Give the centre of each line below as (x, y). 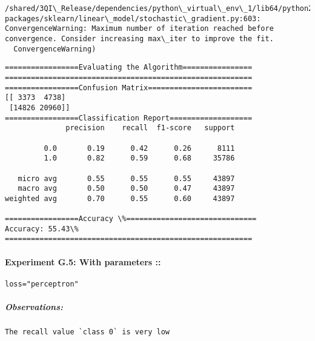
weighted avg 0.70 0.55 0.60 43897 (120, 198)
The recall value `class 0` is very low (88, 332)
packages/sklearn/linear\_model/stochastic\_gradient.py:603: (133, 18)
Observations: (34, 307)
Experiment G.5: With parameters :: (83, 261)
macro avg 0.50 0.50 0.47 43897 (126, 189)
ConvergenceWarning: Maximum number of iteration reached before (139, 29)
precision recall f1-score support (150, 128)
